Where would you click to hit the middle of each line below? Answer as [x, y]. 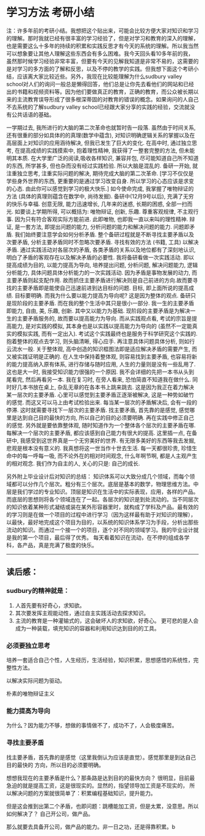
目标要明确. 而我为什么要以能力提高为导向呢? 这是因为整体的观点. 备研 [103, 295]
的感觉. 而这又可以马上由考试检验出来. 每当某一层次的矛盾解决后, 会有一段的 [102, 402]
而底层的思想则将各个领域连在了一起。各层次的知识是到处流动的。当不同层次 [103, 499]
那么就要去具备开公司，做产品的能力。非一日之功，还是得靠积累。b [91, 827]
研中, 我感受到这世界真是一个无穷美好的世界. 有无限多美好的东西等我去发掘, [101, 440]
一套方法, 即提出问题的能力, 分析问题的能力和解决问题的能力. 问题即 [105, 227]
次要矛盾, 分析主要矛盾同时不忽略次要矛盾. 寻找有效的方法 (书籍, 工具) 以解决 [103, 242]
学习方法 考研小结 [50, 13]
